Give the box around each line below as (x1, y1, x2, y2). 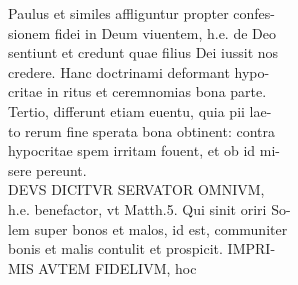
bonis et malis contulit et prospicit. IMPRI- (8, 238, 276, 259)
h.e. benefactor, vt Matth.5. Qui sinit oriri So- (8, 198, 291, 219)
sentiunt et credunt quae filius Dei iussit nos (8, 42, 279, 63)
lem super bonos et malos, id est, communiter (8, 218, 288, 239)
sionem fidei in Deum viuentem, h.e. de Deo (8, 22, 277, 43)
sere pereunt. (8, 159, 87, 180)
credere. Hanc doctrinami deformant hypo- (8, 61, 270, 82)
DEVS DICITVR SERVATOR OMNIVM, (8, 179, 265, 200)
